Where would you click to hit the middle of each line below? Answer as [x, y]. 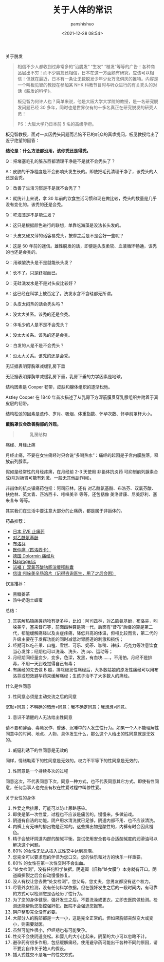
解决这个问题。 [27, 844]
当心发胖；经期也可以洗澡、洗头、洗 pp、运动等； [63, 651]
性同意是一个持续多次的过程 [40, 771]
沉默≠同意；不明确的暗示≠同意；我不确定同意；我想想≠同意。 [67, 707]
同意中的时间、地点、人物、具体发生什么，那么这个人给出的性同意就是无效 [80, 734]
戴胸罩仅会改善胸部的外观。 [33, 424]
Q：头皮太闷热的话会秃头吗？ [35, 304]
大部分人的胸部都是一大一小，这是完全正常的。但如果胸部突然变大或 [81, 918]
